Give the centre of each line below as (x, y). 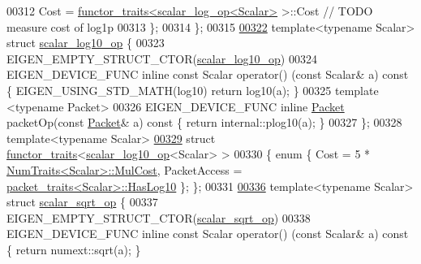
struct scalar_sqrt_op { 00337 (82, 202)
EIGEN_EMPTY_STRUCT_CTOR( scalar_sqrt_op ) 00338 (159, 217)
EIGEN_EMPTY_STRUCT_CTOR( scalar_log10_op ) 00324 (162, 58)
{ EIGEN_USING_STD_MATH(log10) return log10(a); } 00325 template (193, 90)
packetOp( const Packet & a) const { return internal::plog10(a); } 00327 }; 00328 (204, 122)
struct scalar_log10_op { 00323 (86, 43)
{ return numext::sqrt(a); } (74, 249)
